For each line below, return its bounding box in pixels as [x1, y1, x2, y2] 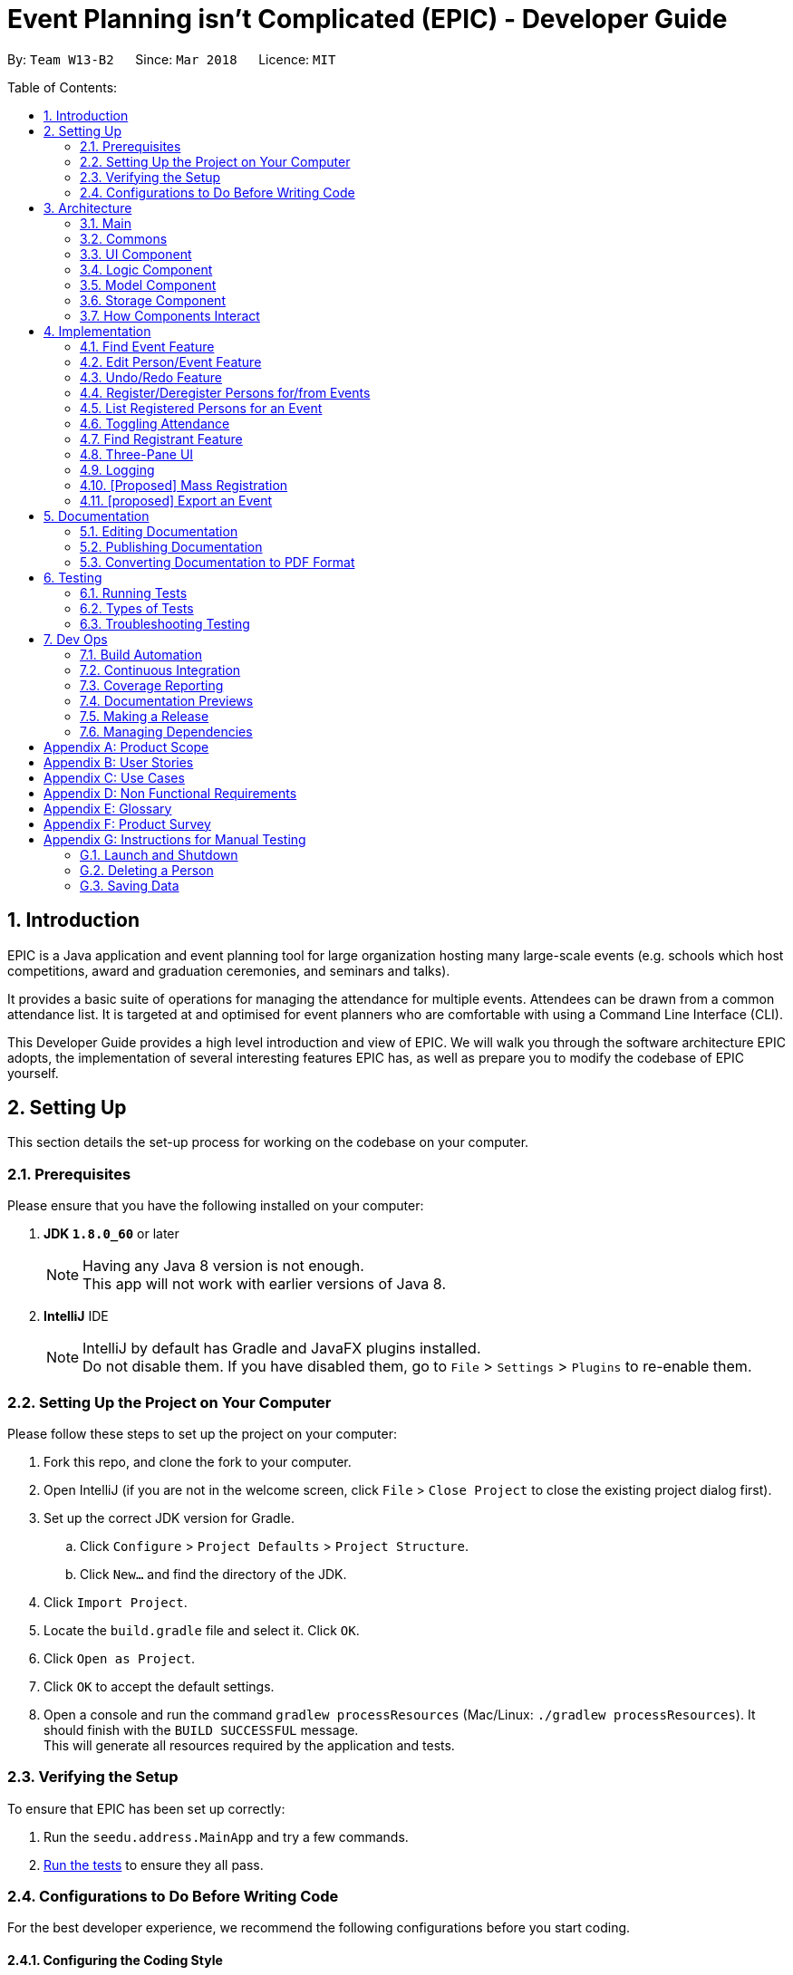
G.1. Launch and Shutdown [80, 846, 238, 862]
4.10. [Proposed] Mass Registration [80, 477, 288, 493]
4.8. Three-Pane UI [80, 446, 194, 462]
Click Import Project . [44, 1594, 188, 1610]
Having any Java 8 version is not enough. [82, 1257, 364, 1276]
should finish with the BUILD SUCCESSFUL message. [44, 1721, 359, 1738]
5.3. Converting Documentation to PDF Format [80, 554, 355, 570]
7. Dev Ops [44, 631, 108, 647]
